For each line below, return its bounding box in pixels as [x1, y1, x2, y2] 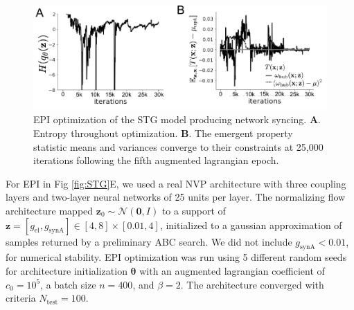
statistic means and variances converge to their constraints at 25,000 [33, 139, 324, 154]
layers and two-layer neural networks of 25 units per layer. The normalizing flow [6, 190, 346, 204]
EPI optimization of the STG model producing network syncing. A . [33, 112, 321, 127]
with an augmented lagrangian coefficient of [139, 263, 325, 277]
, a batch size [40, 277, 96, 291]
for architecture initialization [6, 263, 127, 277]
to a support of [161, 203, 226, 217]
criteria [6, 291, 36, 305]
